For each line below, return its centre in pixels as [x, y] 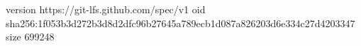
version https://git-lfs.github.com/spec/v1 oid [106, 9]
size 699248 [30, 37]
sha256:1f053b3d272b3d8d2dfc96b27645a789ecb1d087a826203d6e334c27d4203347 [180, 23]
